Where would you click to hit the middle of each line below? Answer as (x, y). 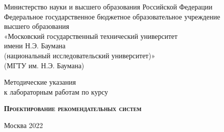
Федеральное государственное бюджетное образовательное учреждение (112, 16)
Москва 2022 (23, 125)
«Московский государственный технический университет (91, 36)
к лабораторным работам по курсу (56, 91)
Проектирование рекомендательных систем (73, 108)
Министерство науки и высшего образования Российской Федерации (108, 6)
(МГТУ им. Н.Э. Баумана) (44, 65)
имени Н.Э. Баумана (35, 46)
